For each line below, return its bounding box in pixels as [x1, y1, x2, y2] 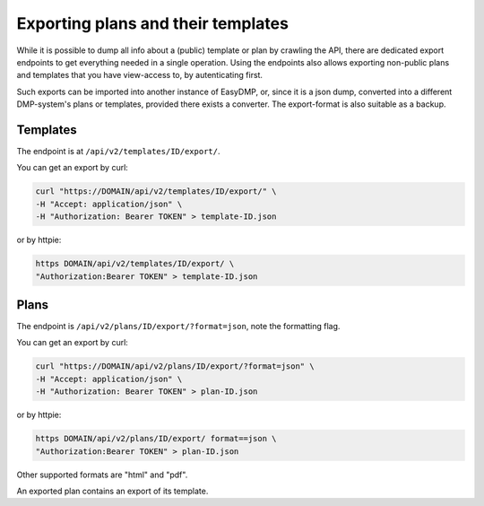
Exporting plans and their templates [16, 13, 289, 33]
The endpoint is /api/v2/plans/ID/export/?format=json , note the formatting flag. [16, 321, 341, 332]
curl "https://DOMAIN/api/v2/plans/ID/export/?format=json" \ [35, 362, 315, 371]
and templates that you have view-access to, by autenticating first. [16, 70, 264, 81]
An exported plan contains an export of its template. [16, 485, 209, 496]
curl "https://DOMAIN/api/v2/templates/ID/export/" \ [35, 187, 277, 196]
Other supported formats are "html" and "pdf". [16, 469, 188, 480]
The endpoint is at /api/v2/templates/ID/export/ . [16, 146, 220, 157]
